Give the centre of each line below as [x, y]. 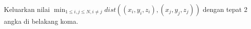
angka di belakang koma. [41, 21]
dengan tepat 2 [225, 9]
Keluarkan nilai [27, 9]
